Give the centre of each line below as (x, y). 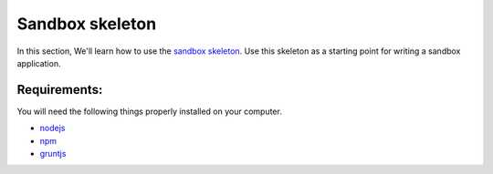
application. (39, 63)
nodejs (52, 128)
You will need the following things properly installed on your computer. (149, 111)
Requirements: (60, 90)
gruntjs (53, 154)
